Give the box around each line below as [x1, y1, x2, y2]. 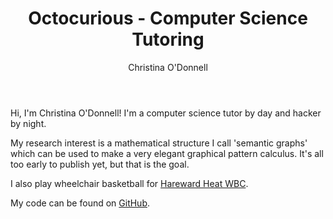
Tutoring [131, 28, 205, 51]
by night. [10, 117, 47, 129]
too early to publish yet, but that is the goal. [10, 158, 190, 170]
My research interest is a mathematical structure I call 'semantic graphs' [10, 137, 308, 149]
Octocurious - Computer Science [28, 7, 308, 30]
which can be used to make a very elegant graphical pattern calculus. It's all [10, 147, 324, 159]
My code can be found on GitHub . [10, 197, 151, 209]
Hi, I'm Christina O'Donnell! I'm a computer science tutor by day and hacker [10, 107, 322, 119]
